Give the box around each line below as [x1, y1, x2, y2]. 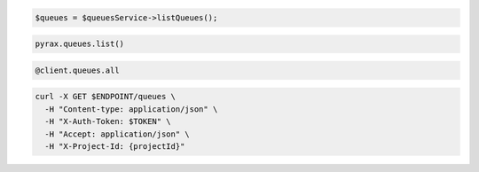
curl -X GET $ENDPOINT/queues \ [35, 91, 177, 102]
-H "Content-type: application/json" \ [44, 104, 218, 114]
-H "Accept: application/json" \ [44, 129, 190, 139]
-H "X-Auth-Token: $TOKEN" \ [44, 116, 172, 127]
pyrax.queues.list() [35, 39, 124, 49]
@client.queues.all [35, 65, 120, 75]
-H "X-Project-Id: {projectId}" [44, 141, 185, 151]
